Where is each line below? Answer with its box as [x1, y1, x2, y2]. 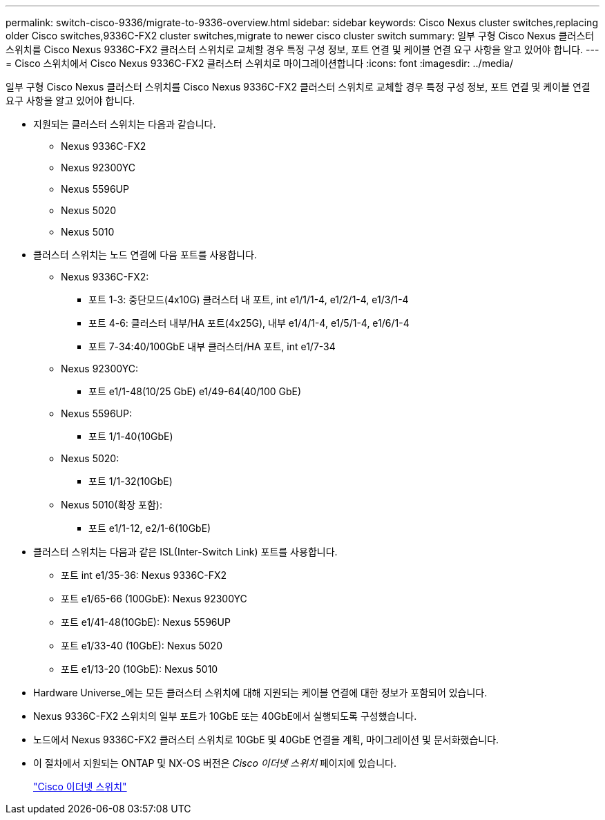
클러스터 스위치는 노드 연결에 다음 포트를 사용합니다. [33, 249, 257, 260]
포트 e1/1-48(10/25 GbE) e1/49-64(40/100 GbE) [88, 385, 302, 397]
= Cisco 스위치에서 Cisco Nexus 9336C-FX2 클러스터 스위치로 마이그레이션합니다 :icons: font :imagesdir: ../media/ [6, 57, 513, 69]
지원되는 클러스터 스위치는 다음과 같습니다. [33, 118, 216, 130]
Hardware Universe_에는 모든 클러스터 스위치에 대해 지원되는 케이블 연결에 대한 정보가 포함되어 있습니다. [33, 687, 488, 698]
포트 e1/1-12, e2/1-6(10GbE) [88, 522, 211, 534]
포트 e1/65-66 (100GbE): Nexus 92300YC [61, 593, 247, 604]
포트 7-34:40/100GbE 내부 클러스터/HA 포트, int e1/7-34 [88, 341, 336, 352]
